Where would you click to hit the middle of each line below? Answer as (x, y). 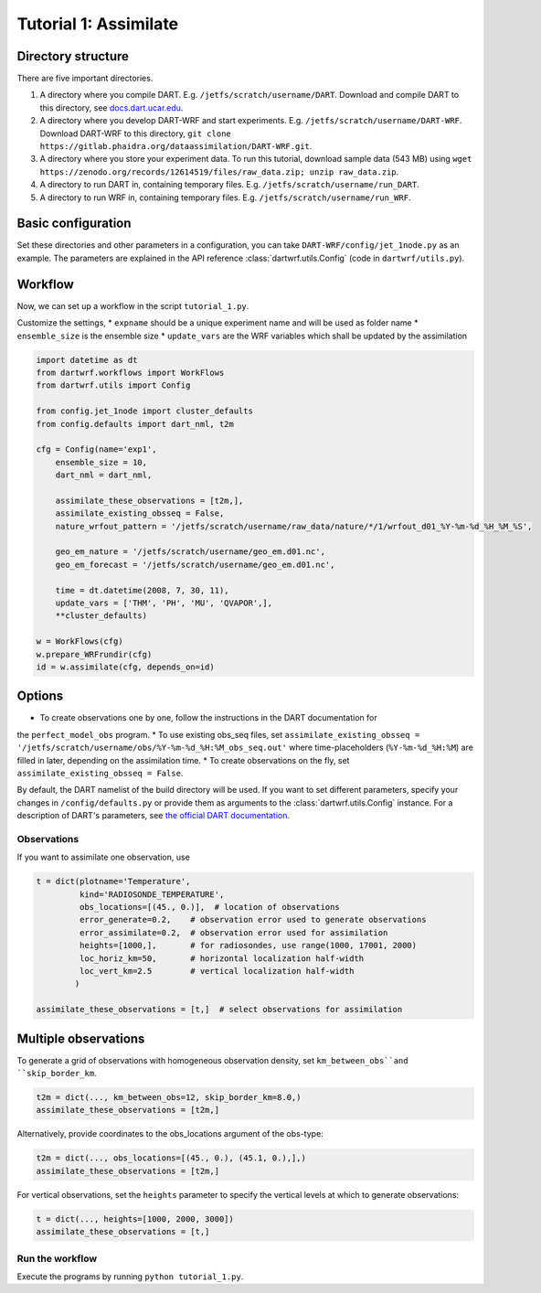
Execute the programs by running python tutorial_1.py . (130, 1277)
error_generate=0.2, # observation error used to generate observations (253, 920)
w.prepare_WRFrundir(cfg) (94, 654)
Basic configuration (74, 224)
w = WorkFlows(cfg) (80, 641)
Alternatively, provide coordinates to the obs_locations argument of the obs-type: (170, 1134)
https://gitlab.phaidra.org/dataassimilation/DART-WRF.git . (176, 146)
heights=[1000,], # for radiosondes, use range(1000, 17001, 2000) (248, 946)
